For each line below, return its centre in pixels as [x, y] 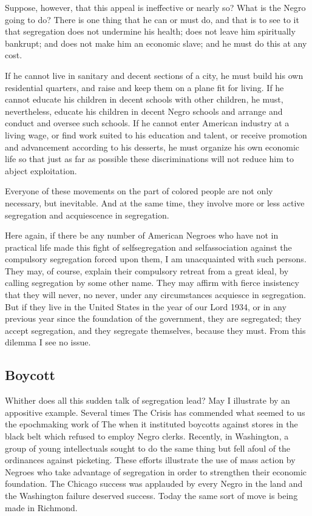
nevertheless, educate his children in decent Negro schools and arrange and [144, 111]
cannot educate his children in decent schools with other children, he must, [144, 99]
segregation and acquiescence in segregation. [87, 215]
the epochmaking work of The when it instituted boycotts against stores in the [151, 424]
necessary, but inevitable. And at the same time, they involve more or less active [155, 202]
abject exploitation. [41, 170]
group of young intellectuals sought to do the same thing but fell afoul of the [148, 448]
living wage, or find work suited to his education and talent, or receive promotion [156, 134]
